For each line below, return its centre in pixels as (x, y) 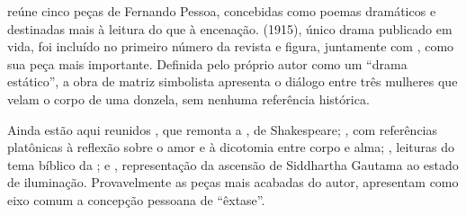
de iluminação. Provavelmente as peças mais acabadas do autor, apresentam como (233, 182)
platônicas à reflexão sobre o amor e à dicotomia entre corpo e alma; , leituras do (231, 147)
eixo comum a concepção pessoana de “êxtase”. (136, 199)
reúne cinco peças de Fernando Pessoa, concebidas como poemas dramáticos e (222, 11)
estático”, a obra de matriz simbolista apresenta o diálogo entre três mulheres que (233, 81)
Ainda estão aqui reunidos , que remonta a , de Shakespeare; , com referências (223, 129)
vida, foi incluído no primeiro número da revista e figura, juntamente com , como (231, 46)
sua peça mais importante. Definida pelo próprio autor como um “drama (207, 63)
